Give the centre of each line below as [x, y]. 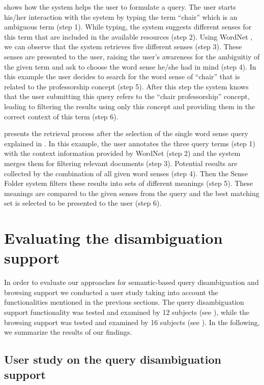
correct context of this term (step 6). [61, 116]
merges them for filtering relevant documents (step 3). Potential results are [121, 163]
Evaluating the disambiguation [113, 238]
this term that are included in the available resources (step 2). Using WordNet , [128, 36]
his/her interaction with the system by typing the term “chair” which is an [121, 17]
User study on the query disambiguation [113, 359]
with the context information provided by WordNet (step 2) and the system [122, 153]
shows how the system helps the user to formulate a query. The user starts [120, 7]
